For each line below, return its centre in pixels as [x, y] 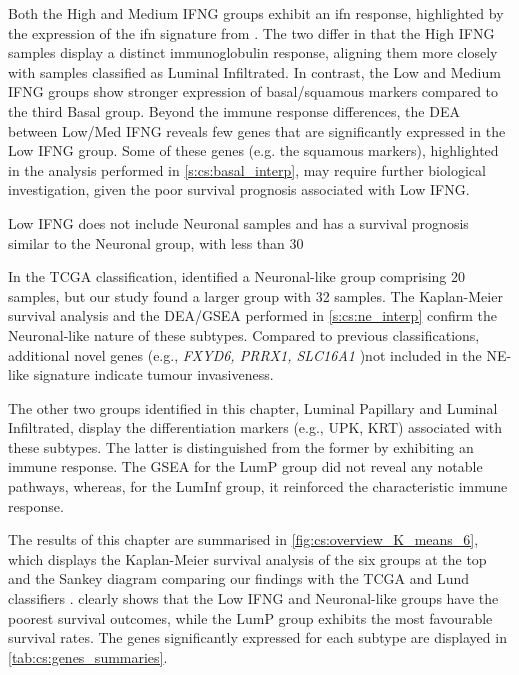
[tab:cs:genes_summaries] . [88, 656]
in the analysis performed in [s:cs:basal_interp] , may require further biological [247, 169]
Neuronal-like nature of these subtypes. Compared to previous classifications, [244, 334]
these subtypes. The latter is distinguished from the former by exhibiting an [241, 446]
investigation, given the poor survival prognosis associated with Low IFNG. [239, 189]
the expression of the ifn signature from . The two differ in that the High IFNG [251, 32]
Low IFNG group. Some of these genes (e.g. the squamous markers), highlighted [253, 150]
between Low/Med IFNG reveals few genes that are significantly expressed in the [257, 130]
